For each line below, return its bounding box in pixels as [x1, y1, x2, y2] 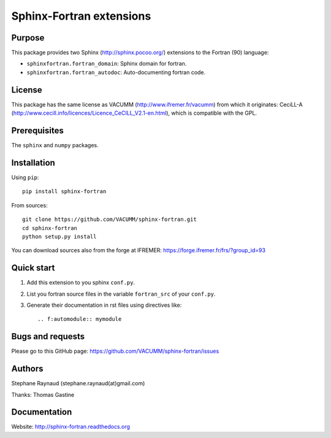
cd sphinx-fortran [22, 225, 78, 231]
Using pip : [11, 174, 39, 181]
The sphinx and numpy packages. [11, 142, 99, 149]
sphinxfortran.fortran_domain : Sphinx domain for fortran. [26, 60, 187, 67]
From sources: [11, 201, 48, 209]
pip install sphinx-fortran [22, 188, 107, 195]
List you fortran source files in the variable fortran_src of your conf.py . [26, 290, 216, 298]
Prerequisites [11, 125, 64, 136]
